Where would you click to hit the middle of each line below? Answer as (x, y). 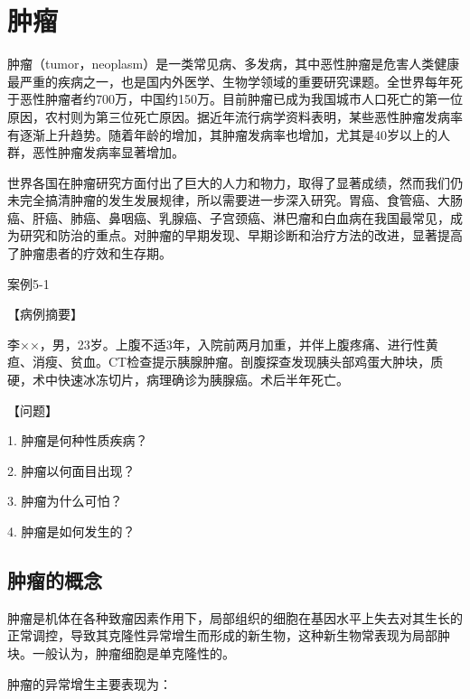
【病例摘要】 (45, 314)
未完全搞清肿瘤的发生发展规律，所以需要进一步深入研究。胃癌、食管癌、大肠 (235, 200)
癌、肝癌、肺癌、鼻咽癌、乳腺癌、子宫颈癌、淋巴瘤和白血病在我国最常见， (229, 217)
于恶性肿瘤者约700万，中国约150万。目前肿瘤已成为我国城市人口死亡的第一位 (235, 99)
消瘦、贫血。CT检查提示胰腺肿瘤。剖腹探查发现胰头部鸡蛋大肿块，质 (238, 362)
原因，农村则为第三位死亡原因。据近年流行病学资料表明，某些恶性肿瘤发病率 (235, 116)
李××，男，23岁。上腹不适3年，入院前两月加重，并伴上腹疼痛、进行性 (216, 344)
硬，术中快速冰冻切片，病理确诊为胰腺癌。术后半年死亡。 (178, 380)
